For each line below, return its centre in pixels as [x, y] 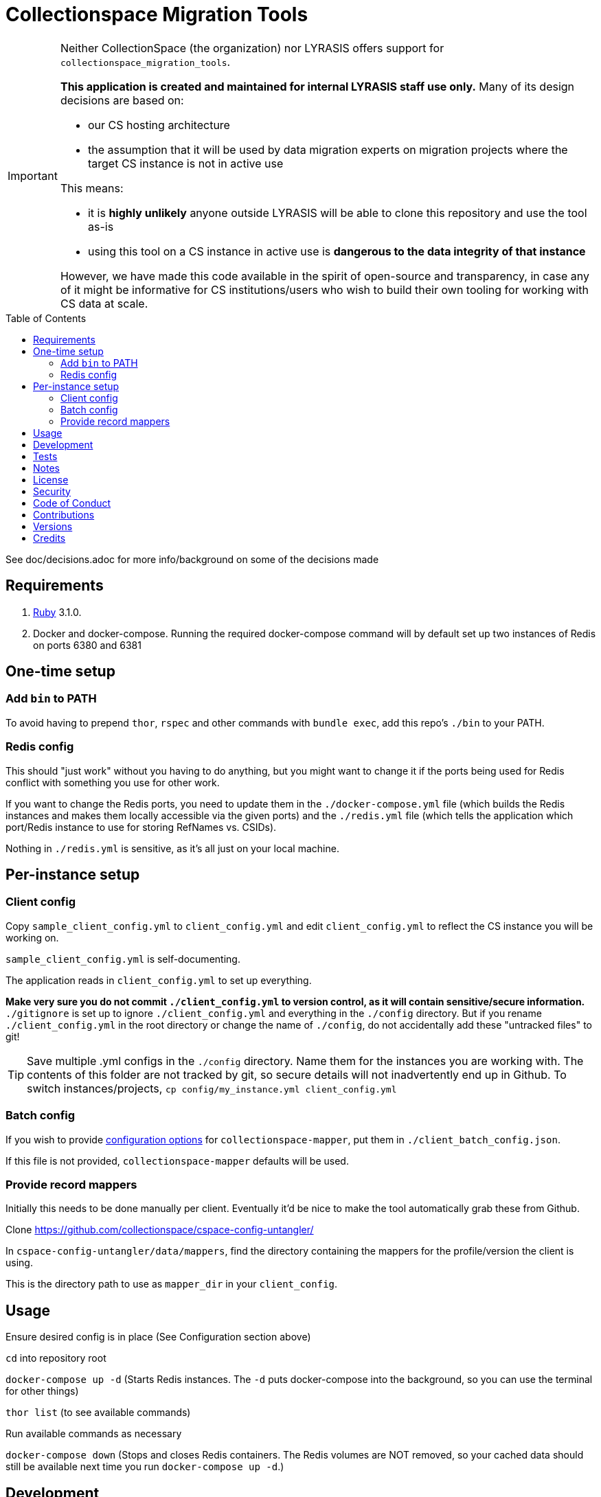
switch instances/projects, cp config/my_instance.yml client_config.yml [212, 1088]
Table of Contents [46, 318]
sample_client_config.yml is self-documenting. [123, 959]
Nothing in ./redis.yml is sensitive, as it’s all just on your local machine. [172, 848]
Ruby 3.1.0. [57, 612]
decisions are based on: [122, 100]
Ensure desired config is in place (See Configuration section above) [158, 1337]
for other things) [42, 1391]
